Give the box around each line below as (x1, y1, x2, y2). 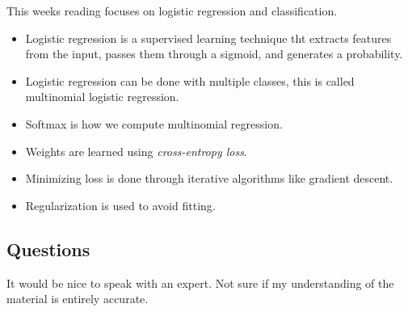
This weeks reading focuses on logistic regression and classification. (6, 2, 338, 19)
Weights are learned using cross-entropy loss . (25, 142, 247, 159)
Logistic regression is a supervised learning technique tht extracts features (25, 29, 392, 46)
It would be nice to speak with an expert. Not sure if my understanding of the (6, 274, 394, 291)
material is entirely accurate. (6, 290, 149, 307)
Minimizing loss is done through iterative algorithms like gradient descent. (25, 170, 393, 187)
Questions (6, 236, 90, 261)
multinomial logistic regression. (25, 88, 179, 105)
